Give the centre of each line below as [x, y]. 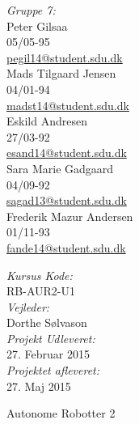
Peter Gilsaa [37, 25]
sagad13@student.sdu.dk [67, 200]
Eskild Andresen [47, 121]
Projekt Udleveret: [51, 338]
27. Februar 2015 [48, 354]
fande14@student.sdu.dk [66, 247]
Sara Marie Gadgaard [60, 168]
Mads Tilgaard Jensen [61, 73]
